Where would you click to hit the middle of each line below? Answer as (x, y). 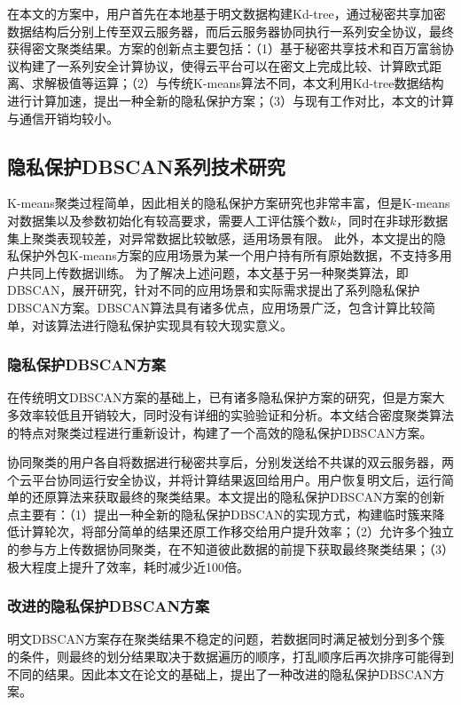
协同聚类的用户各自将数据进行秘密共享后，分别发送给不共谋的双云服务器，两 (230, 462)
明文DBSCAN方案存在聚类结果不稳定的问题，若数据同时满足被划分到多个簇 (226, 639)
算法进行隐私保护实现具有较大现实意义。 (174, 325)
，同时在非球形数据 (392, 220)
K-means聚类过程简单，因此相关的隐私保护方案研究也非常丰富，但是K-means (229, 203)
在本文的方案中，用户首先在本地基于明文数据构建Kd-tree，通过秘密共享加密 (227, 13)
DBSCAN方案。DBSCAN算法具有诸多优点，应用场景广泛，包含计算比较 (215, 307)
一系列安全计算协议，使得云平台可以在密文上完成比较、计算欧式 (242, 65)
